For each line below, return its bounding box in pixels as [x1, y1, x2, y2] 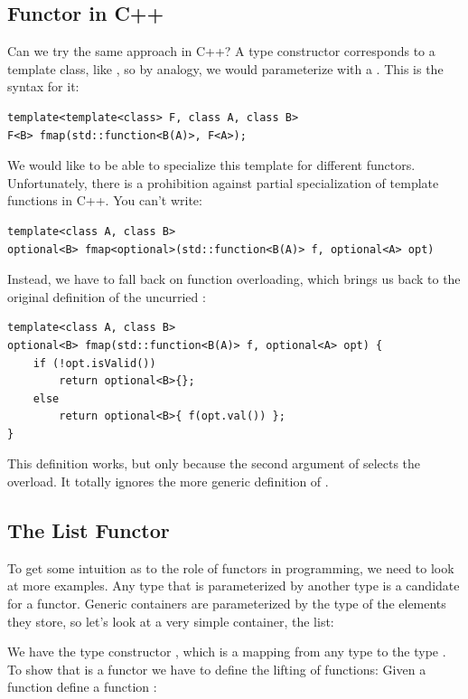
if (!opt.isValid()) [33, 356, 156, 370]
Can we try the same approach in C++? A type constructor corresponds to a [7, 42, 435, 61]
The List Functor [7, 516, 170, 544]
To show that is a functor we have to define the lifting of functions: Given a [7, 659, 426, 678]
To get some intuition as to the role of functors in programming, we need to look [7, 558, 454, 577]
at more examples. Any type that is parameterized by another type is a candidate [7, 576, 460, 595]
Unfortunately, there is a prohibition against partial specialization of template [7, 173, 439, 192]
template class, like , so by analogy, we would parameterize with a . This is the [7, 59, 444, 78]
